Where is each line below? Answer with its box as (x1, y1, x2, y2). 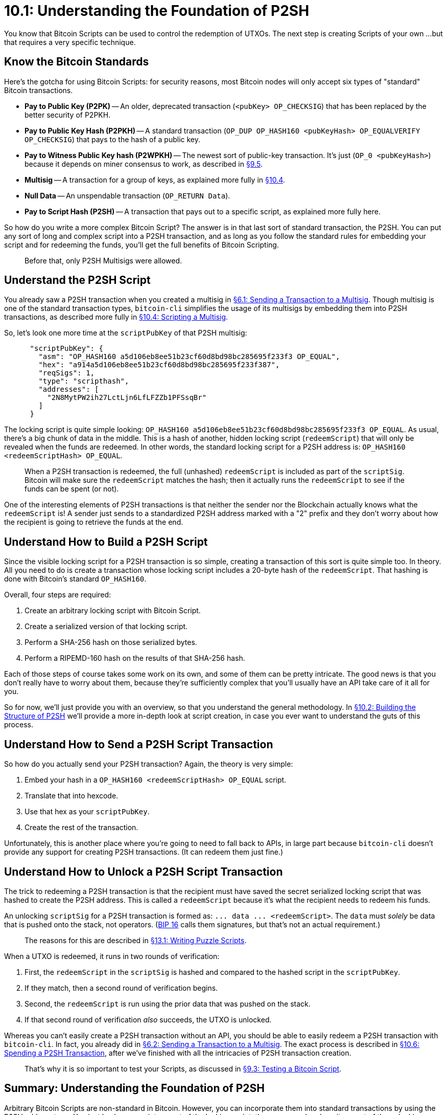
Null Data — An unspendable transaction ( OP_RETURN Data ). (25, 191, 230, 200)
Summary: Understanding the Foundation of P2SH (4, 1082, 265, 1095)
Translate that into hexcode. (25, 791, 119, 800)
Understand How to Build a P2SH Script (4, 535, 208, 548)
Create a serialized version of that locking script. (25, 622, 188, 631)
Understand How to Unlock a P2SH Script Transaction (4, 865, 283, 878)
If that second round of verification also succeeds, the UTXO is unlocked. (25, 1015, 272, 1024)
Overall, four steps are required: (4, 590, 111, 599)
